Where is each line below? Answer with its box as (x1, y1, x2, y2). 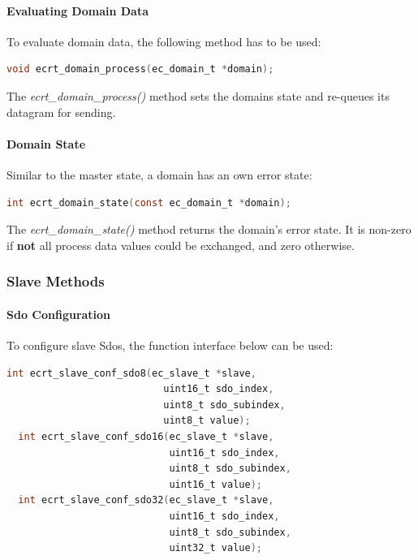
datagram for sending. (6, 103, 116, 120)
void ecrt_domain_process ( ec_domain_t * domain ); (6, 63, 274, 75)
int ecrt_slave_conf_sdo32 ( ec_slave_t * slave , (18, 494, 274, 506)
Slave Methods (6, 271, 105, 291)
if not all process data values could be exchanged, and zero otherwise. (6, 236, 355, 253)
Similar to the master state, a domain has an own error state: (6, 166, 312, 183)
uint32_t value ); (169, 542, 262, 554)
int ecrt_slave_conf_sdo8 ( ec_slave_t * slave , (6, 367, 256, 379)
